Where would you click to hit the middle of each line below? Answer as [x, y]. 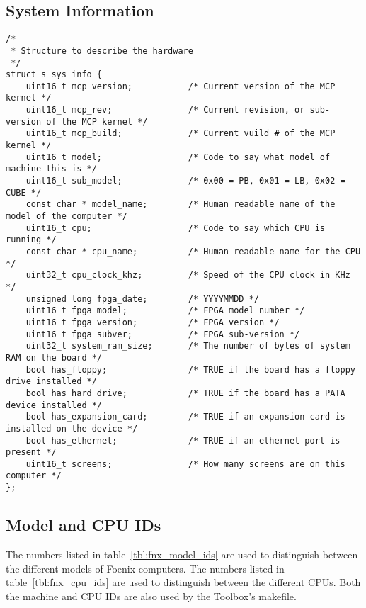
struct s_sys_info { [54, 75]
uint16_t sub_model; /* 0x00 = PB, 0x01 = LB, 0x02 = [185, 181]
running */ [31, 240]
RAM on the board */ [54, 358]
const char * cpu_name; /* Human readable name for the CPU [193, 252]
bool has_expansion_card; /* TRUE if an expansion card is [185, 417]
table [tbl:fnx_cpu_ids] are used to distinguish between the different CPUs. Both [183, 582]
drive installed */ [51, 382]
